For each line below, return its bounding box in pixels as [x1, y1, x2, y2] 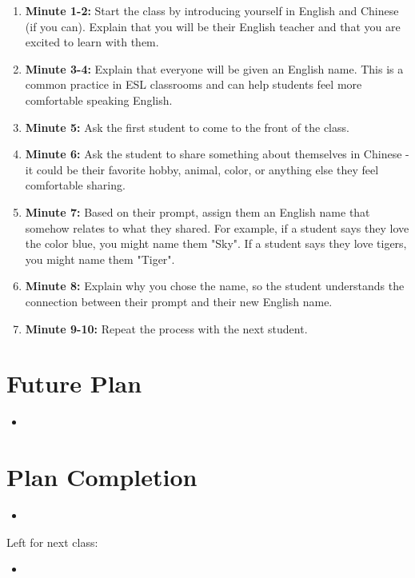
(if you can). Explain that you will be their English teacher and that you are [25, 18, 401, 34]
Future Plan [6, 367, 142, 400]
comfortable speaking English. [25, 91, 173, 108]
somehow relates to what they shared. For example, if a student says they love [25, 219, 409, 236]
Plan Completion [6, 460, 198, 492]
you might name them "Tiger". [25, 250, 175, 267]
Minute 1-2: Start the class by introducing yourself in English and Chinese [25, 2, 399, 18]
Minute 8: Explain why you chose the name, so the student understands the [25, 277, 405, 294]
